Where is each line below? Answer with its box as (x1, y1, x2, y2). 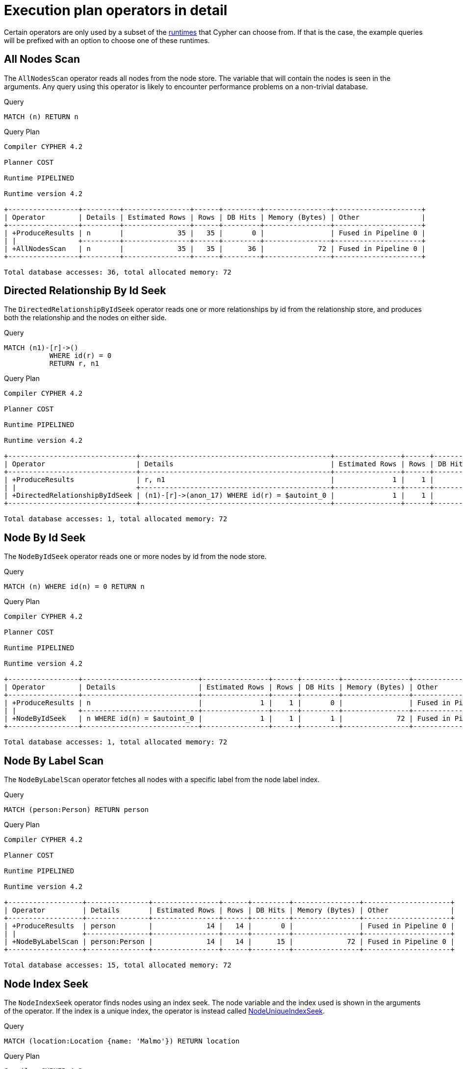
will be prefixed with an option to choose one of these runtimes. (4, 36, 210, 45)
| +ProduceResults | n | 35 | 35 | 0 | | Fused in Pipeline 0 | (4, 229, 426, 237)
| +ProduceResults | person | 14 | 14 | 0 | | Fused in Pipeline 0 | (4, 922, 455, 930)
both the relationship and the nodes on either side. (4, 313, 167, 322)
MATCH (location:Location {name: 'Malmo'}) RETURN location (4, 1037, 240, 1045)
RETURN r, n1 (49, 359, 99, 368)
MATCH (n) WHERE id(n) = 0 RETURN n (4, 583, 145, 591)
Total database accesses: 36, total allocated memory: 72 (4, 268, 231, 276)
